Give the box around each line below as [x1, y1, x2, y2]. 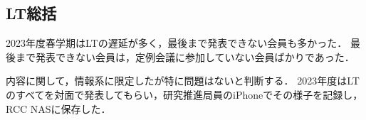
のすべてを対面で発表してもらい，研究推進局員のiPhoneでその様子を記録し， [6, 87, 363, 102]
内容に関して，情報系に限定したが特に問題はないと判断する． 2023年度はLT [6, 73, 360, 88]
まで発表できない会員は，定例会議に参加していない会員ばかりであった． [15, 49, 355, 64]
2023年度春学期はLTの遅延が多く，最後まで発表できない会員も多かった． [6, 36, 347, 50]
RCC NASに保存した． [6, 101, 111, 116]
